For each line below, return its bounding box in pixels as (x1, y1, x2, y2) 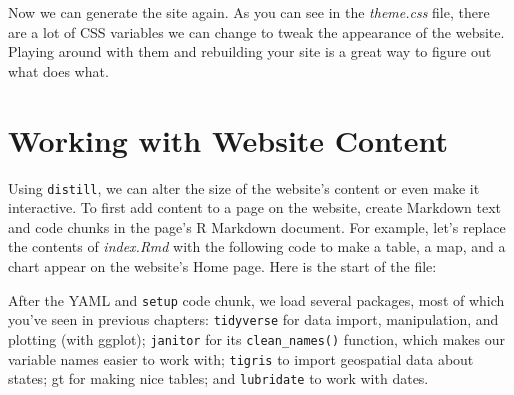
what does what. (8, 60, 109, 81)
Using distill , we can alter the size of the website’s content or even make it (8, 177, 480, 198)
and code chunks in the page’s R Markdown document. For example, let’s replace (8, 216, 506, 237)
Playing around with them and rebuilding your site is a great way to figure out (8, 41, 492, 62)
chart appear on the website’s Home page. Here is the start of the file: (8, 255, 437, 276)
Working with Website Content (8, 119, 448, 160)
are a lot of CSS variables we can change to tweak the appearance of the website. (8, 21, 505, 42)
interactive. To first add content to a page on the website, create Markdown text (8, 197, 501, 218)
